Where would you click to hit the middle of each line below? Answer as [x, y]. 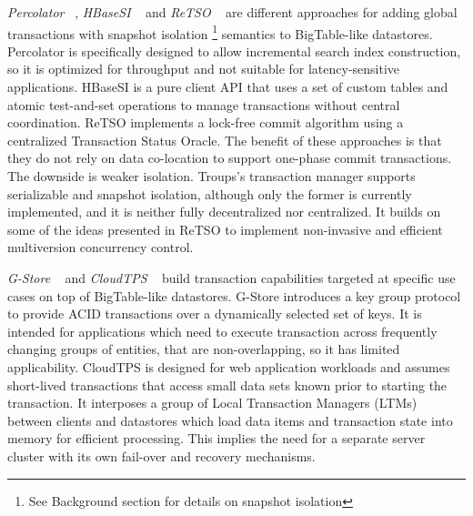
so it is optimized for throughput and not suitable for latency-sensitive [204, 69]
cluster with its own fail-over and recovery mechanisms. [161, 455]
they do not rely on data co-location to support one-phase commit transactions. [230, 158]
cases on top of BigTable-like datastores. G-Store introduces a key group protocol [234, 295]
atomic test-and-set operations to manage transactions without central [204, 104]
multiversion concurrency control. [101, 247]
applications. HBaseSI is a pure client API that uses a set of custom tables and [228, 87]
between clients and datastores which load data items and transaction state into [230, 420]
